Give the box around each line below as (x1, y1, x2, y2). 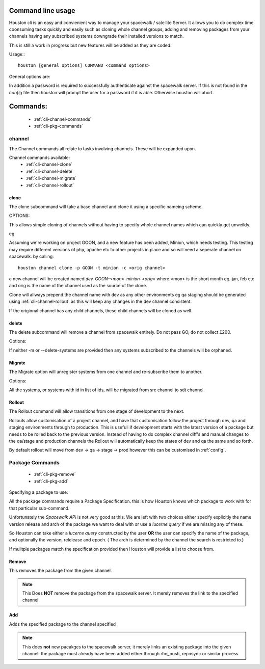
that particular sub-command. (9, 505, 70, 511)
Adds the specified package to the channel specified (9, 621, 116, 627)
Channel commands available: (9, 155, 70, 161)
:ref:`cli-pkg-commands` (33, 123, 83, 129)
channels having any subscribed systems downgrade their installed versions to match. (9, 33, 184, 39)
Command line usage (9, 6, 76, 15)
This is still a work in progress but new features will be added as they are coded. (9, 42, 172, 48)
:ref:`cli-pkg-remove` (33, 471, 76, 477)
